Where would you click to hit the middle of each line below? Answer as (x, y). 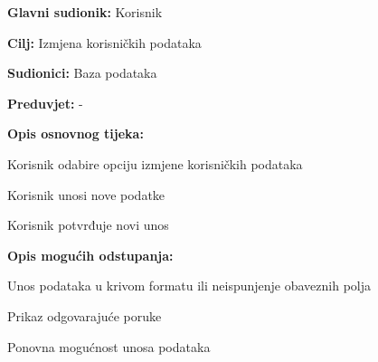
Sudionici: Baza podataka (82, 73)
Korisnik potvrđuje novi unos (88, 225)
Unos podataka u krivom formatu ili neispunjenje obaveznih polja (189, 286)
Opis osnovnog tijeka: (76, 133)
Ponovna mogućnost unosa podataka (109, 346)
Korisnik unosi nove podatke (86, 194)
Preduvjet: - (45, 103)
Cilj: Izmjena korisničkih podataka (104, 42)
